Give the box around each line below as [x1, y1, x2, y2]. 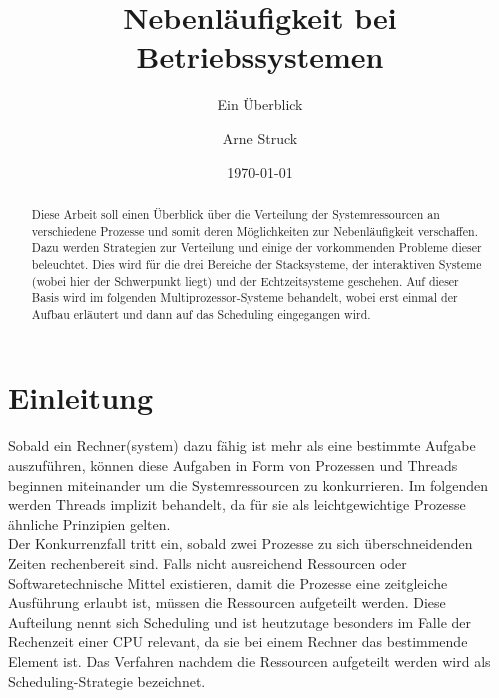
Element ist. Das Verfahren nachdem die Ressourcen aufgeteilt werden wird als [8, 650, 491, 671]
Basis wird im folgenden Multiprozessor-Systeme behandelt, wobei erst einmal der [31, 289, 458, 306]
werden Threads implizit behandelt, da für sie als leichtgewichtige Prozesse [8, 494, 466, 515]
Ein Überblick [217, 94, 303, 115]
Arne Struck [222, 127, 298, 148]
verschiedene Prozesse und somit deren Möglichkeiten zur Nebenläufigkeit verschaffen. [31, 222, 478, 239]
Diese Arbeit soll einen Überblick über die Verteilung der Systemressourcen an [31, 205, 440, 222]
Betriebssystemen [136, 36, 384, 77]
